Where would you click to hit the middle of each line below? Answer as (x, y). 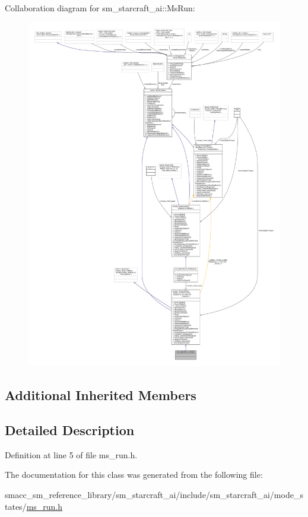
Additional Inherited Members (101, 395)
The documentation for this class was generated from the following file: (134, 475)
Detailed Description (70, 430)
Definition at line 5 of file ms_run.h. (71, 454)
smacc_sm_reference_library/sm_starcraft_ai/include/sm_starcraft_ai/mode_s (154, 495)
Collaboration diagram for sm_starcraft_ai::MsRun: (100, 8)
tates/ (16, 506)
